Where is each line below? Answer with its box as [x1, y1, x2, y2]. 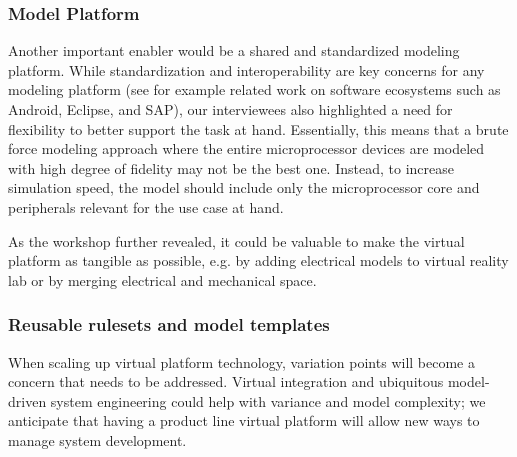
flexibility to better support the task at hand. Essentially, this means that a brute [8, 118, 509, 139]
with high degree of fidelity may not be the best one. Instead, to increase [8, 157, 454, 178]
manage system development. [8, 429, 187, 450]
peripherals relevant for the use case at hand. [8, 196, 284, 217]
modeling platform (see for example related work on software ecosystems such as [8, 79, 501, 100]
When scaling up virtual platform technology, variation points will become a [8, 351, 475, 372]
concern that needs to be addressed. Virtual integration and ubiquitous [8, 371, 444, 392]
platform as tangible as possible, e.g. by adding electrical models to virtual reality [8, 250, 509, 271]
